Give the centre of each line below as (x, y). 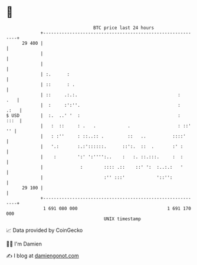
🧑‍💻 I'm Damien (24, 244)
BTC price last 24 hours (124, 28)
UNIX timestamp (122, 219)
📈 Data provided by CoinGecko (45, 230)
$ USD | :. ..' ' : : (93, 115)
